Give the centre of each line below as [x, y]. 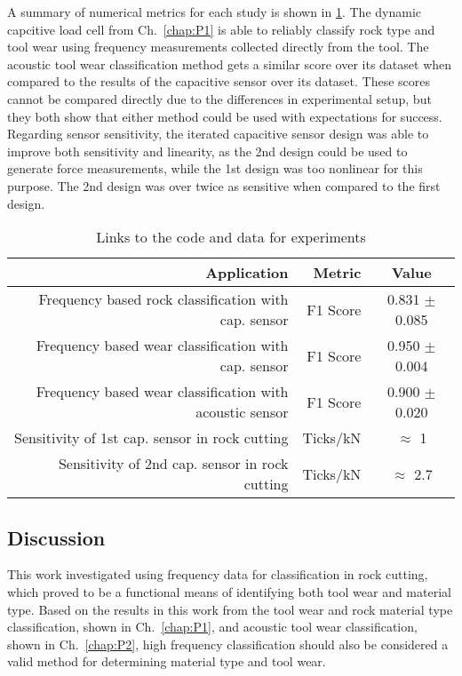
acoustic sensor [242, 412]
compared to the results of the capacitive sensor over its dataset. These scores [219, 81]
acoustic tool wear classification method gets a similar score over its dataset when [230, 64]
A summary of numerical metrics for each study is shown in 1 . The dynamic [215, 12]
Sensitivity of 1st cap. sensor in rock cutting [151, 438]
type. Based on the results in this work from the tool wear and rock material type [230, 609]
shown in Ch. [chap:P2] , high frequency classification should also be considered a [228, 644]
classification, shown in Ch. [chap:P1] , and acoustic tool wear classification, [212, 627]
